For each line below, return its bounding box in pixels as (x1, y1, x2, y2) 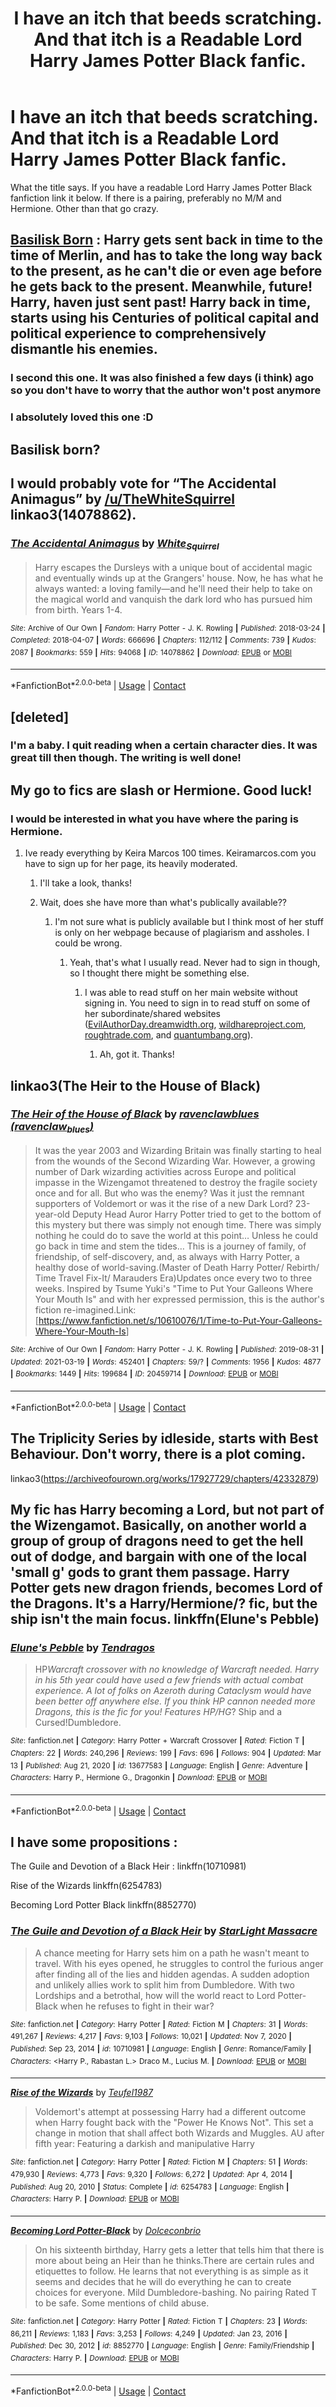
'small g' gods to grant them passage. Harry (10, 1563, 290, 1581)
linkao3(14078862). (10, 506, 137, 523)
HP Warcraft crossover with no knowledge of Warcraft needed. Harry (34, 1663, 320, 1676)
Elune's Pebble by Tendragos (10, 1640, 155, 1654)
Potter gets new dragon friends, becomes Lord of (10, 1579, 323, 1596)
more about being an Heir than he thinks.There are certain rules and (34, 2254, 315, 2266)
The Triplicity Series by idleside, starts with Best (10, 1430, 319, 1447)
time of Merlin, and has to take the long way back (10, 247, 323, 264)
